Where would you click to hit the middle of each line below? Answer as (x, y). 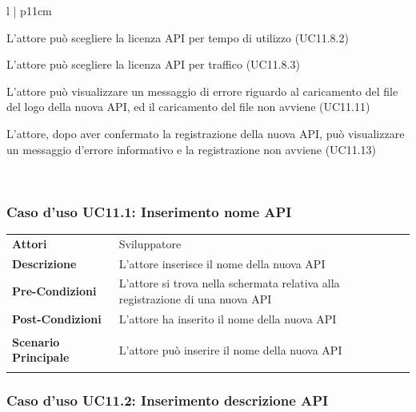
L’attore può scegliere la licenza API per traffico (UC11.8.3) (153, 64)
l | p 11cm (29, 10)
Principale (41, 357)
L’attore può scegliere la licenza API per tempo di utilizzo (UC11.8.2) (178, 37)
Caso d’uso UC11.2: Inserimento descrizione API (168, 400)
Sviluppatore (150, 243)
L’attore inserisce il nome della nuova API (222, 263)
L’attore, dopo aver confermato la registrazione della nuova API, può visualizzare (206, 133)
